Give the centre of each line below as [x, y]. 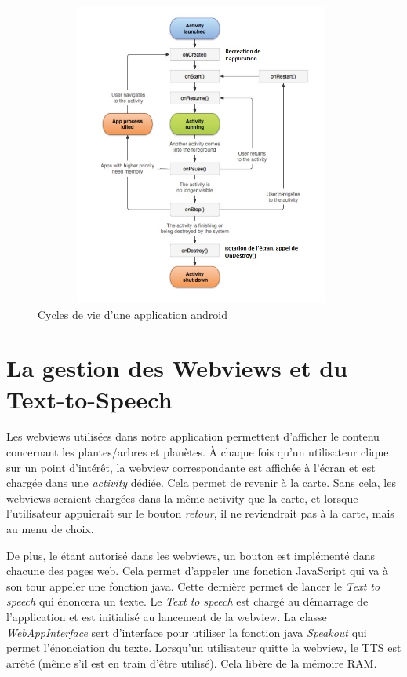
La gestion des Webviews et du [177, 368]
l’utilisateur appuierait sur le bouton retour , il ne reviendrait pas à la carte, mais [200, 513]
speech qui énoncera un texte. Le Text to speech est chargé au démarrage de [187, 601]
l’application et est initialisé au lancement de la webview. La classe [167, 616]
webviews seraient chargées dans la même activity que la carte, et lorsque [182, 498]
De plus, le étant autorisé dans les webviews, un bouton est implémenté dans [191, 555]
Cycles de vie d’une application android [133, 314]
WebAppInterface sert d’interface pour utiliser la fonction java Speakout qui [187, 632]
